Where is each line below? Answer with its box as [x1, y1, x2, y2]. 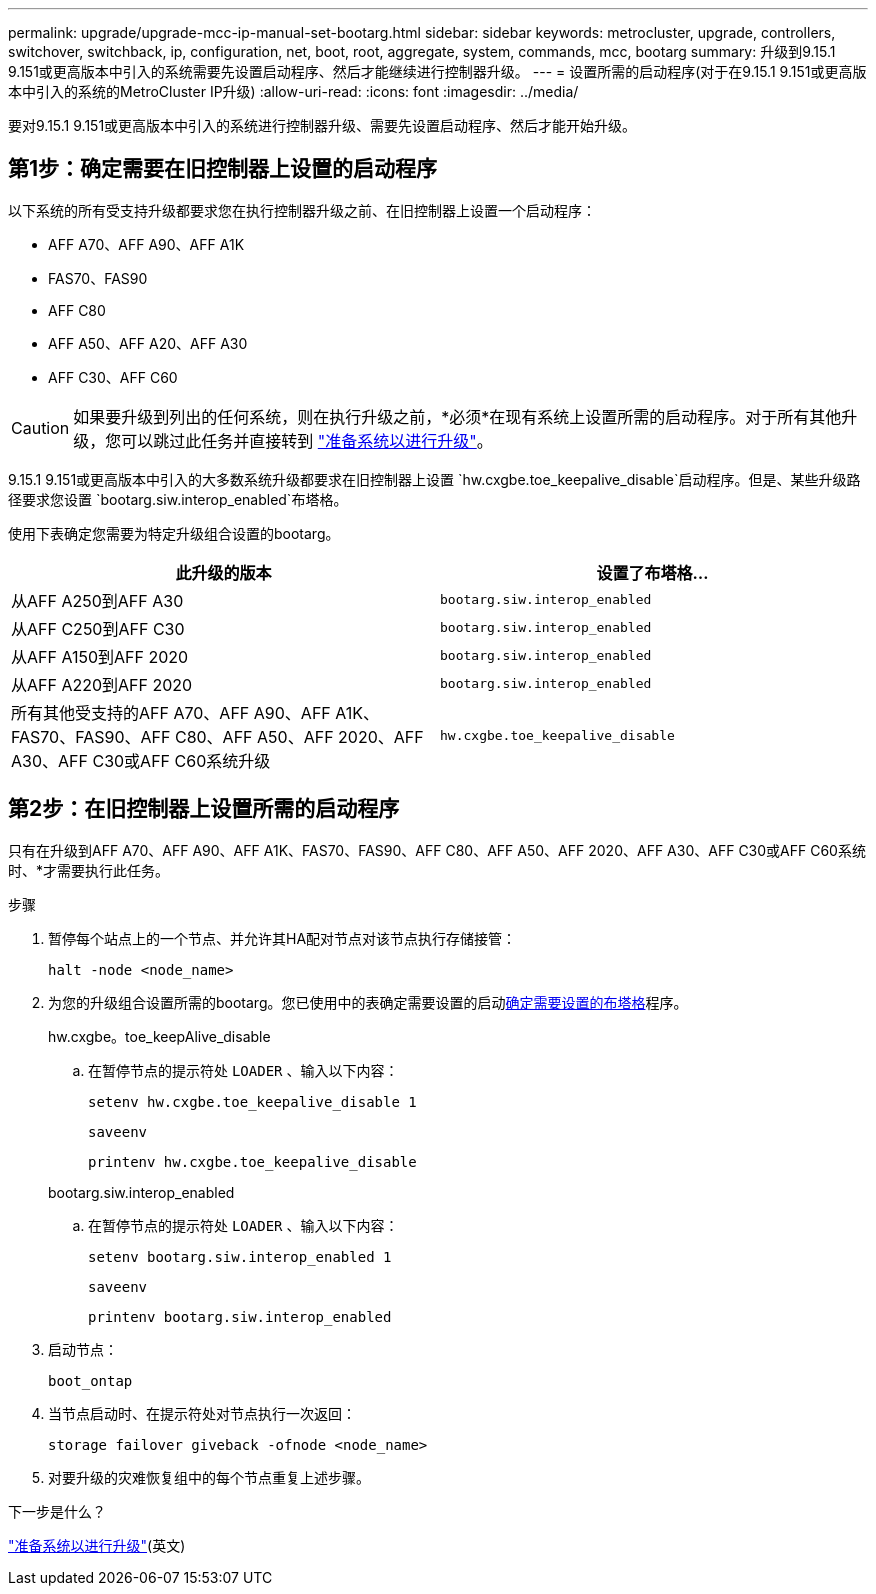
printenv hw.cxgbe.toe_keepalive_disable [88, 1153, 417, 1170]
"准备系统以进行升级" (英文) [8, 1536, 186, 1554]
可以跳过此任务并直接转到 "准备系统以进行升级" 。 [121, 430, 493, 451]
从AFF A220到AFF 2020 [11, 674, 193, 695]
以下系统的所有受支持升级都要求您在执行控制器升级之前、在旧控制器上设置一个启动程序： [8, 201, 596, 219]
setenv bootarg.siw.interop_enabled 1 [88, 1248, 392, 1265]
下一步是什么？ [8, 1502, 106, 1520]
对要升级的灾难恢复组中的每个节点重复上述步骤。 [48, 1468, 370, 1486]
